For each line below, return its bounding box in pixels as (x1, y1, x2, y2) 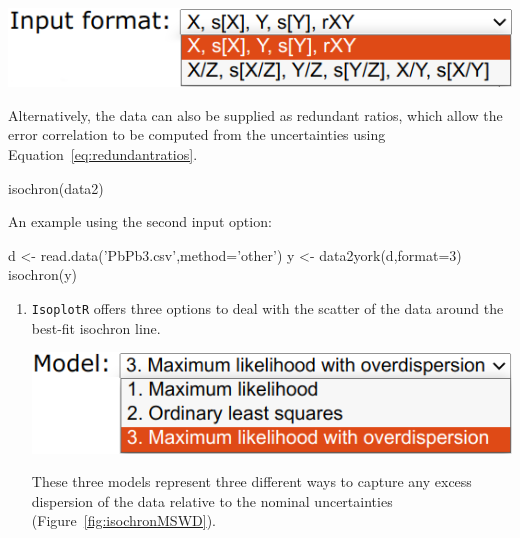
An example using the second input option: (8, 211, 272, 232)
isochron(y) (8, 264, 77, 285)
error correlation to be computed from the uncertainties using (8, 124, 386, 145)
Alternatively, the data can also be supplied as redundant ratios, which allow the (8, 104, 503, 125)
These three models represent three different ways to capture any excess (31, 471, 472, 492)
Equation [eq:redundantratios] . (8, 144, 198, 165)
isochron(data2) (8, 177, 104, 198)
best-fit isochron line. (31, 317, 161, 338)
